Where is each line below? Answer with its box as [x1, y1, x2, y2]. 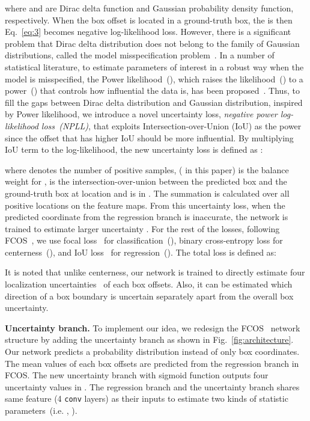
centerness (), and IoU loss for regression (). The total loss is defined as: [5, 245, 276, 258]
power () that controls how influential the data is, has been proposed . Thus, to [5, 84, 300, 97]
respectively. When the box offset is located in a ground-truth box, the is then [5, 13, 293, 26]
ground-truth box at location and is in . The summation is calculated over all [5, 186, 290, 199]
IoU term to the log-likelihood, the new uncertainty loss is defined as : [5, 143, 263, 156]
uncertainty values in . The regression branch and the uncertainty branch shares [5, 380, 300, 393]
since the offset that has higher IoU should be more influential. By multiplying [5, 131, 294, 144]
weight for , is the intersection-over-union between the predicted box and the [5, 175, 287, 188]
